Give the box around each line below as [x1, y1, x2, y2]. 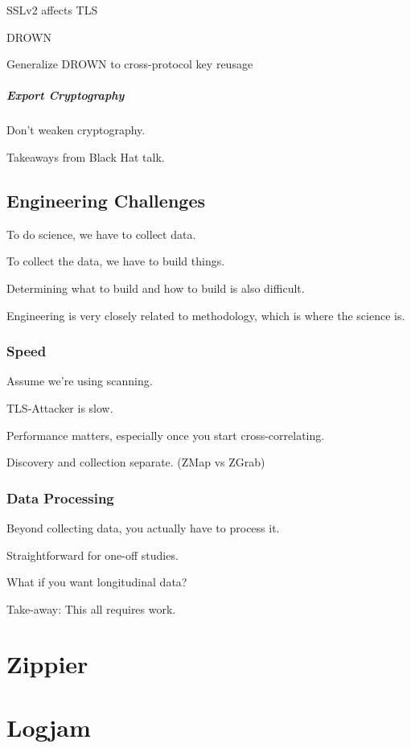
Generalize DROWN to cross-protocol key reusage [6, 55, 253, 72]
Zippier [6, 647, 88, 680]
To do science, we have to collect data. [6, 225, 196, 242]
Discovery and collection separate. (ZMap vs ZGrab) [6, 454, 265, 471]
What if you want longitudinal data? [6, 573, 187, 590]
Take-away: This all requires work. [6, 600, 176, 617]
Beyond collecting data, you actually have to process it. [6, 519, 280, 536]
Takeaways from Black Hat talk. [6, 148, 165, 165]
